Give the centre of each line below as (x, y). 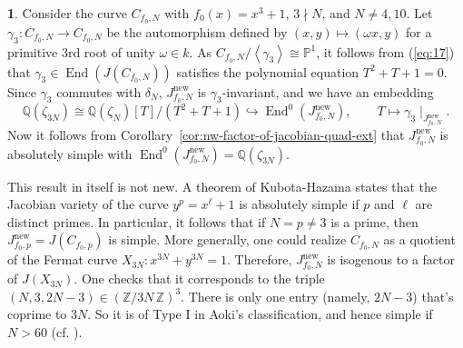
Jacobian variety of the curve (88, 204)
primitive (33, 51)
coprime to (37, 314)
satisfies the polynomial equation (268, 71)
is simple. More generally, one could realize (227, 239)
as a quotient (419, 239)
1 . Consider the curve (67, 13)
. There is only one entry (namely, (276, 296)
